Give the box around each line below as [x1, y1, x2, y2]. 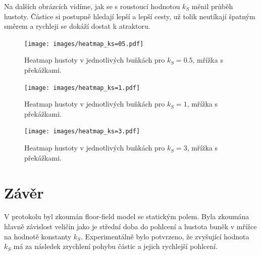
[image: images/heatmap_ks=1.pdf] [24, 84, 140, 91]
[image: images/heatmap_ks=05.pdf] [24, 40, 144, 47]
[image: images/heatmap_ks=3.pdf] [24, 128, 140, 135]
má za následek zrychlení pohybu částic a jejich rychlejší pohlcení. [13, 241, 218, 251]
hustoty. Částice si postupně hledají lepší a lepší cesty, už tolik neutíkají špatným [4, 11, 255, 21]
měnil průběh [191, 1, 233, 11]
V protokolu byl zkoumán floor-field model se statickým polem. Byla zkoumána [4, 211, 249, 222]
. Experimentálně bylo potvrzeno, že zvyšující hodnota [80, 231, 249, 241]
